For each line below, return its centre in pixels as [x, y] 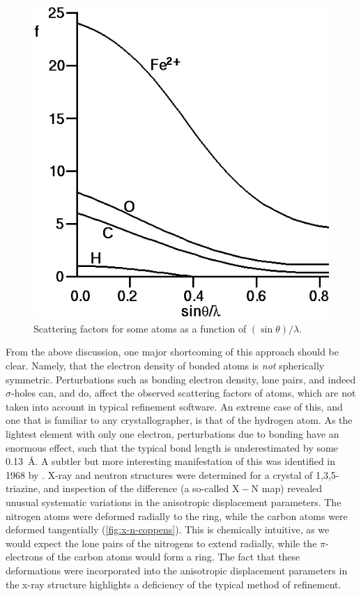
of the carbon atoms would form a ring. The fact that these [173, 557]
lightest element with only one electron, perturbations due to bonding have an [172, 433]
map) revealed [292, 488]
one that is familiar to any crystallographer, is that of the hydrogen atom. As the [179, 420]
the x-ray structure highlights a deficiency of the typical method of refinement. [174, 584]
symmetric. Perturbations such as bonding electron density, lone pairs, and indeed [181, 379]
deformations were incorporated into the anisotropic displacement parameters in [177, 570]
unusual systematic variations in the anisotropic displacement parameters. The [174, 502]
